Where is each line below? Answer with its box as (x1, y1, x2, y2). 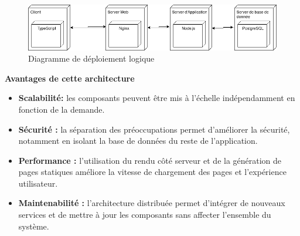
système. (18, 220, 49, 232)
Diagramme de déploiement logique (28, 52, 155, 65)
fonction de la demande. (18, 103, 105, 115)
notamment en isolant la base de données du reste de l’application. (18, 134, 258, 147)
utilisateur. (18, 177, 58, 189)
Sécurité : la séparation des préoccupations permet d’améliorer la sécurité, (18, 123, 290, 135)
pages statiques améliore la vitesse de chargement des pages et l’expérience (18, 166, 287, 178)
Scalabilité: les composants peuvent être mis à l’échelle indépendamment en (18, 92, 295, 104)
